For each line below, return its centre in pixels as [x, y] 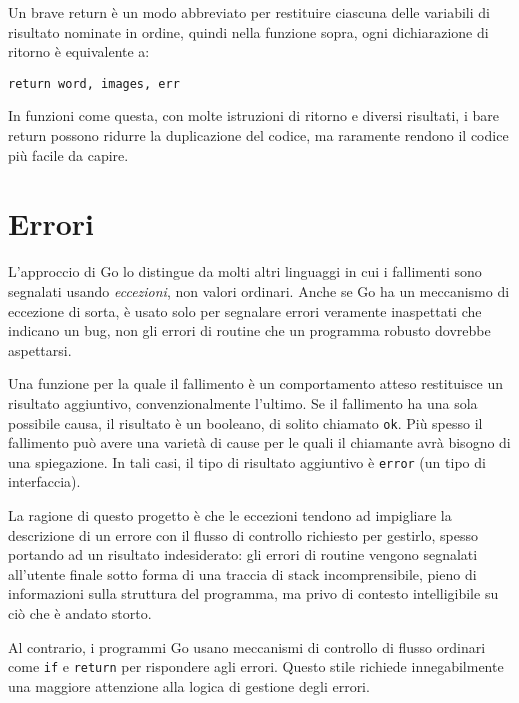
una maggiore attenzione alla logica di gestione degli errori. [189, 685]
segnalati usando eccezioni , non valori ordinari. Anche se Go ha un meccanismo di [259, 290]
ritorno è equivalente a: [79, 51]
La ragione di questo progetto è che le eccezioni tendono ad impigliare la [230, 515]
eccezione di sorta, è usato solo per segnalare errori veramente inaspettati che [245, 310]
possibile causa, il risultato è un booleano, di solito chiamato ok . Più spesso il [245, 422]
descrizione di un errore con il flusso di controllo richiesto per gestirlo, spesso [243, 534]
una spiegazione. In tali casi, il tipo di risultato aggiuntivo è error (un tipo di [247, 461]
